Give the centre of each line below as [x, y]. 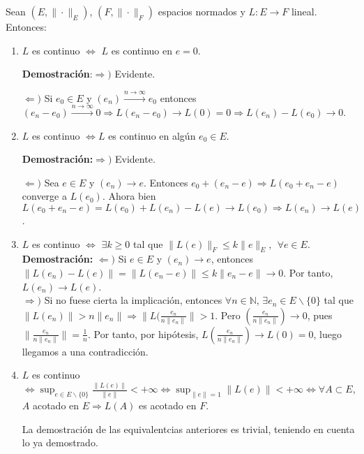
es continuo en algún [152, 135]
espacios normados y [202, 11]
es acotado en [167, 405]
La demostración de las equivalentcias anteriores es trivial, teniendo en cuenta [188, 429]
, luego [327, 334]
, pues [320, 315]
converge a [44, 196]
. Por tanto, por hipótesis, [143, 334]
